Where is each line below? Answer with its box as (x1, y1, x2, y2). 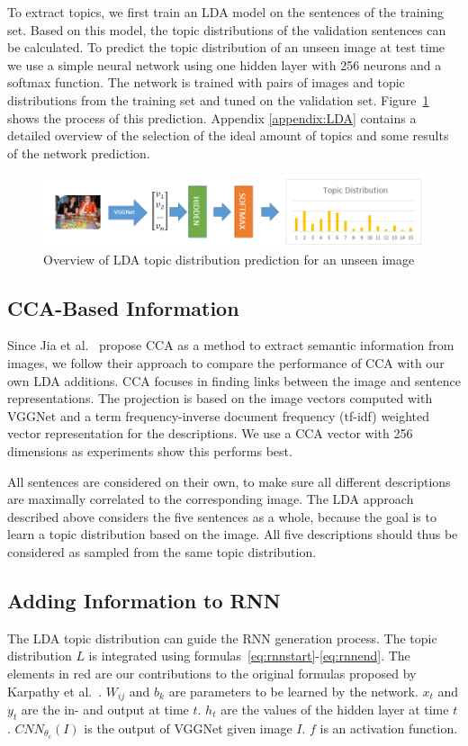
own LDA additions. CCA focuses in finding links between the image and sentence (7, 371, 461, 390)
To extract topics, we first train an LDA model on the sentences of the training (7, 3, 444, 21)
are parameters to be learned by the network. (168, 681, 418, 700)
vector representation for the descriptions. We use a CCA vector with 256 (7, 424, 413, 443)
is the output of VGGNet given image (84, 718, 292, 737)
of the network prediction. (7, 143, 150, 162)
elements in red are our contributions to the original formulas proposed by (7, 663, 417, 682)
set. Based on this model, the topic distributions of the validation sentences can (7, 20, 446, 39)
